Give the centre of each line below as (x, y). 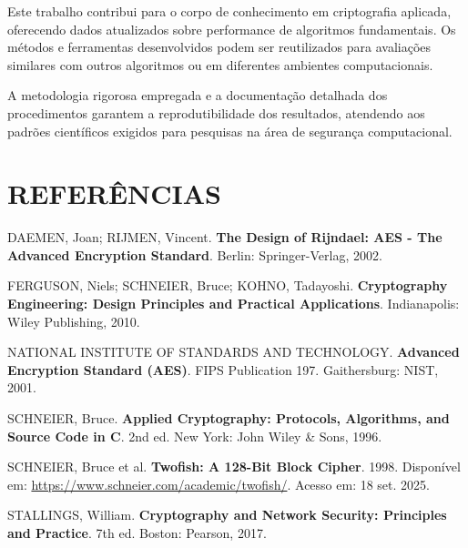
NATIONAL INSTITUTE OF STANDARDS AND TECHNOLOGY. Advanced (234, 352)
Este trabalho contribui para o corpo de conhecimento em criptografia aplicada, (229, 11)
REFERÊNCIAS (115, 193)
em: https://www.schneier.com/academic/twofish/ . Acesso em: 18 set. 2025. (219, 484)
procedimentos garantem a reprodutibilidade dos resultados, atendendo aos (216, 112)
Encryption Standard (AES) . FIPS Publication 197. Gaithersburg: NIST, (223, 369)
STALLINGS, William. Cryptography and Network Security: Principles (227, 515)
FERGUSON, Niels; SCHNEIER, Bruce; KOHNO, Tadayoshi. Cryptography (228, 285)
